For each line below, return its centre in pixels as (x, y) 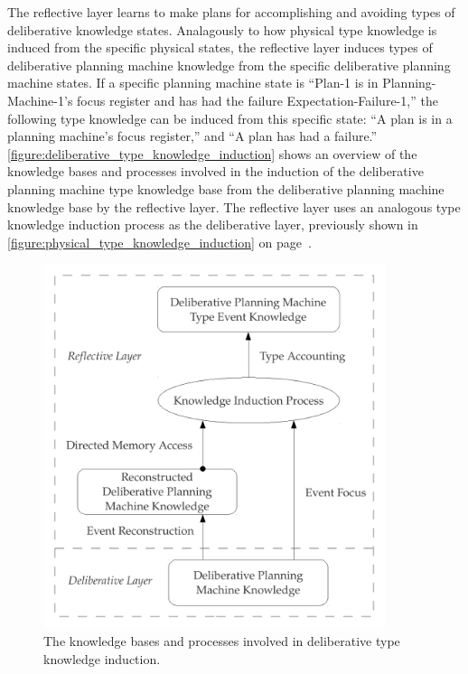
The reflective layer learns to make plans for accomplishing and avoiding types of (231, 12)
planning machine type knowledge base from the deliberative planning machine (226, 188)
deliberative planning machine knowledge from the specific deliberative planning (229, 65)
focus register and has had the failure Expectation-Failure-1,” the (257, 100)
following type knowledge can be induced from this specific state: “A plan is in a (230, 118)
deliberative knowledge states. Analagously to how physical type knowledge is (222, 29)
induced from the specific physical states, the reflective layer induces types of (220, 47)
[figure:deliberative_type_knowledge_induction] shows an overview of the (212, 153)
